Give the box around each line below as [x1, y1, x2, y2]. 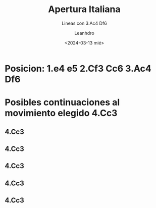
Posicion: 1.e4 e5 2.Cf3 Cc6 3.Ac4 [5, 63, 152, 74]
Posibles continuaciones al [5, 97, 120, 108]
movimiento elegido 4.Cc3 [5, 108, 118, 119]
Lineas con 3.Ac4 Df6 [62, 20, 107, 26]
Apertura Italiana [48, 4, 121, 15]
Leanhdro [74, 30, 94, 36]
